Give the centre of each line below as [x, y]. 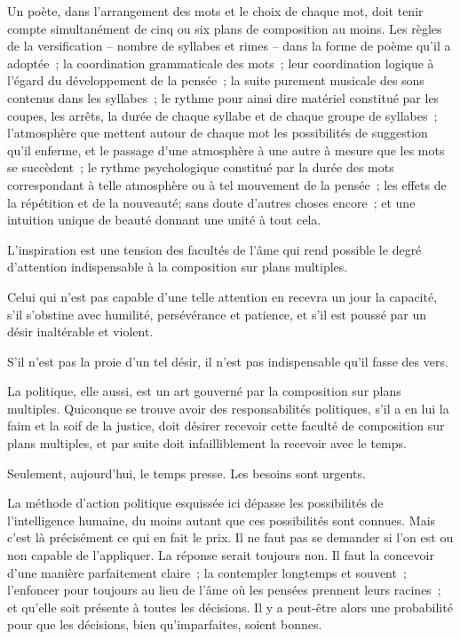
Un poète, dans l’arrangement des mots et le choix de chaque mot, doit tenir [215, 11]
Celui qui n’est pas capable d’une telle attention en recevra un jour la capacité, [222, 296]
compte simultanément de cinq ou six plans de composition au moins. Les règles [225, 28]
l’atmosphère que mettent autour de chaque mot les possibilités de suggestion [218, 133]
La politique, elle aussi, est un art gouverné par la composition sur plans [204, 391]
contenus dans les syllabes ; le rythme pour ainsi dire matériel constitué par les [223, 97]
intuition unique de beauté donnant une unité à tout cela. [164, 220]
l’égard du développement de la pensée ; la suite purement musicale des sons [216, 80]
